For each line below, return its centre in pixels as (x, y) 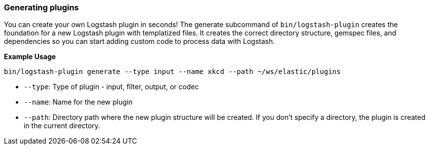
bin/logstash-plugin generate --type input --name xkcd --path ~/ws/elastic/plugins (172, 72)
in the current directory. (62, 126)
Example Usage (30, 57)
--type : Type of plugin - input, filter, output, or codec (111, 87)
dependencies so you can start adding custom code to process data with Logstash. (140, 41)
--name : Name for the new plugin (78, 102)
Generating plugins (41, 7)
